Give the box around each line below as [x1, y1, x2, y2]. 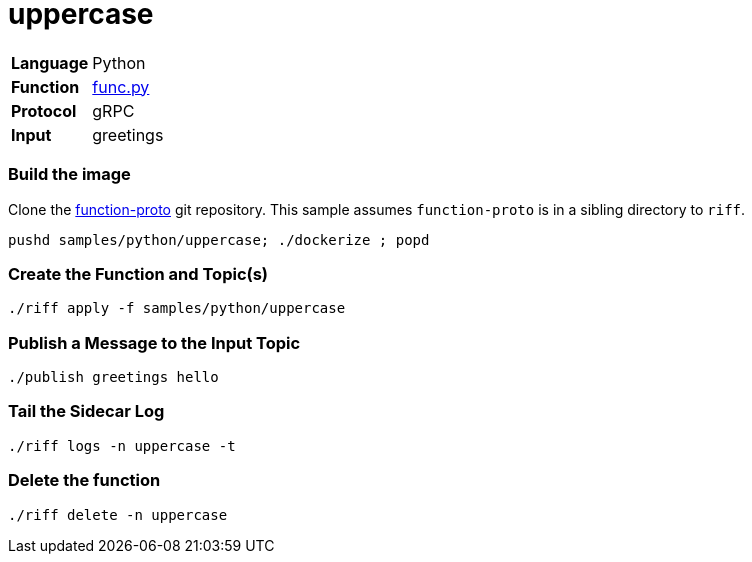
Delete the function [8, 470, 161, 491]
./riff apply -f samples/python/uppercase [8, 300, 346, 317]
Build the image [8, 164, 131, 185]
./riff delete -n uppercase [8, 506, 228, 523]
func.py [92, 76, 150, 97]
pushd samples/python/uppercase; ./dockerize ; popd [8, 231, 430, 248]
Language [11, 52, 89, 73]
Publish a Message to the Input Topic [8, 332, 301, 353]
